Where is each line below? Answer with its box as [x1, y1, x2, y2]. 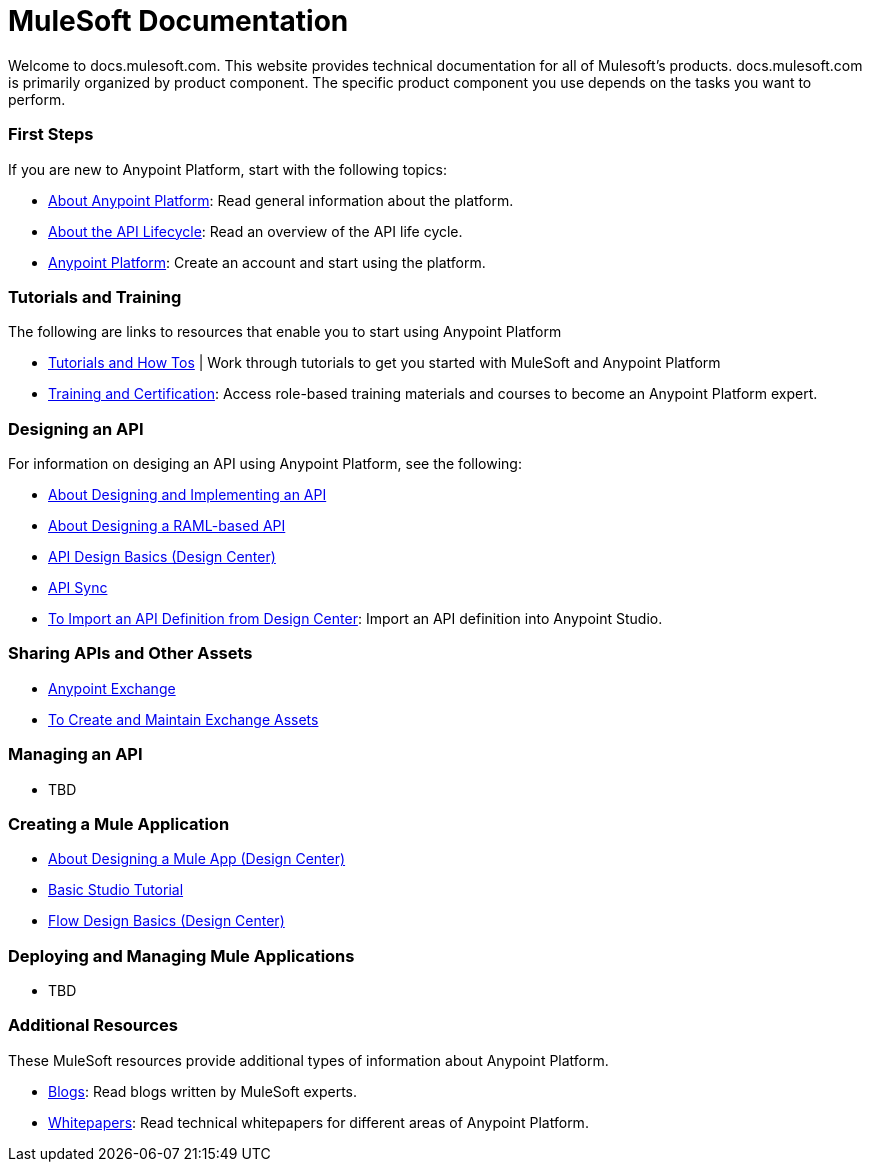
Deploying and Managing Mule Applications [8, 945, 355, 966]
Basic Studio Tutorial [48, 881, 184, 899]
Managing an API [8, 744, 143, 765]
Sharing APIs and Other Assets [8, 643, 253, 664]
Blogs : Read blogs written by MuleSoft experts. [48, 1082, 358, 1100]
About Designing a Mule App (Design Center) [48, 850, 346, 868]
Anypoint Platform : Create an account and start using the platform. [48, 253, 486, 271]
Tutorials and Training [8, 286, 182, 307]
